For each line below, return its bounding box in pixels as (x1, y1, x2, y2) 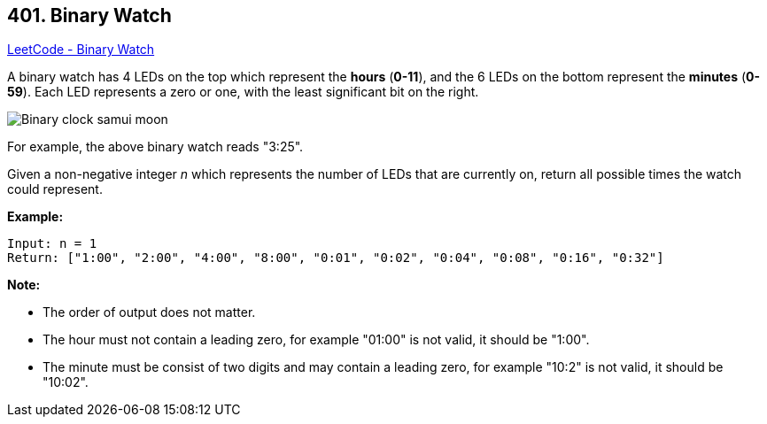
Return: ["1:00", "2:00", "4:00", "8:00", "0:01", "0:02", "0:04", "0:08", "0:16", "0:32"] (7, 251, 664, 266)
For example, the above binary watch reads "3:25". (7, 139, 304, 155)
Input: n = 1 (7, 236, 97, 251)
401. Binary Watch (7, 4, 172, 27)
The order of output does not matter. (43, 305, 256, 320)
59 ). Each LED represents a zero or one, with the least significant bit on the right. (7, 84, 479, 100)
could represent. (7, 181, 103, 197)
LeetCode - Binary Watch (7, 42, 155, 58)
